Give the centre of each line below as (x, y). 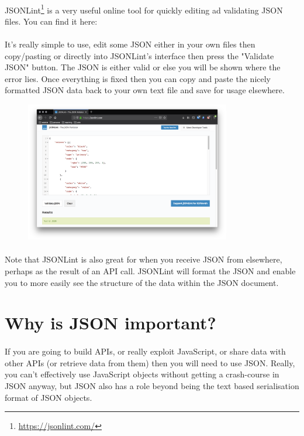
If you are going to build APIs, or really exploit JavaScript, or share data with (145, 351)
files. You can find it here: (51, 21)
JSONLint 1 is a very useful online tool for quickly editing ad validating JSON (144, 9)
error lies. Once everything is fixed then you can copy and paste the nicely (138, 78)
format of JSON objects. (49, 397)
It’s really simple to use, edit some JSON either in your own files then (130, 44)
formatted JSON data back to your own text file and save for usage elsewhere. (145, 90)
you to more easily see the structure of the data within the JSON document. (142, 282)
